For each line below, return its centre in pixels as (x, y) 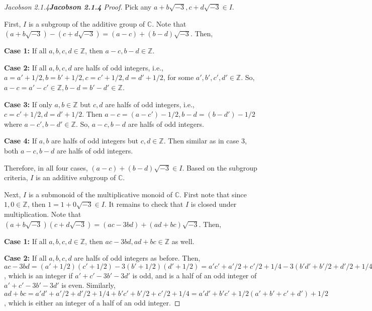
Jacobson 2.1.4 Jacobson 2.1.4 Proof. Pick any (78, 7)
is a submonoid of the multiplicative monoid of (100, 194)
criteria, (16, 177)
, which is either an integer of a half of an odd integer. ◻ (92, 302)
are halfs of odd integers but (95, 141)
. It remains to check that (144, 204)
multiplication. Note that (43, 214)
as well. (183, 241)
